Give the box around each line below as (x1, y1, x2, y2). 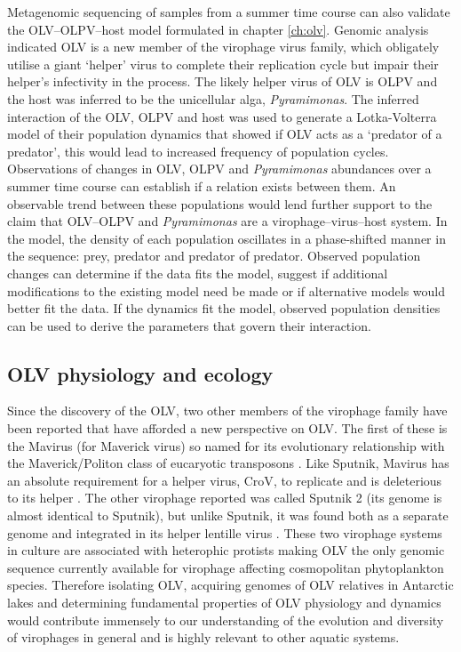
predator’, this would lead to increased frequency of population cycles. (7, 141, 389, 160)
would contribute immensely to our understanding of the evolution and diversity (7, 610, 444, 629)
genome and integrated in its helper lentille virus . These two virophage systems (7, 523, 442, 542)
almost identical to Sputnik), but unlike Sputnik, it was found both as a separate (7, 506, 449, 525)
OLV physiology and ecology (7, 359, 274, 387)
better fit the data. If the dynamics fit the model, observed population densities (7, 299, 441, 318)
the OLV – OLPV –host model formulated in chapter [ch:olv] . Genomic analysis (7, 20, 429, 38)
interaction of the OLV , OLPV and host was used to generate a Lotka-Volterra (7, 107, 437, 125)
